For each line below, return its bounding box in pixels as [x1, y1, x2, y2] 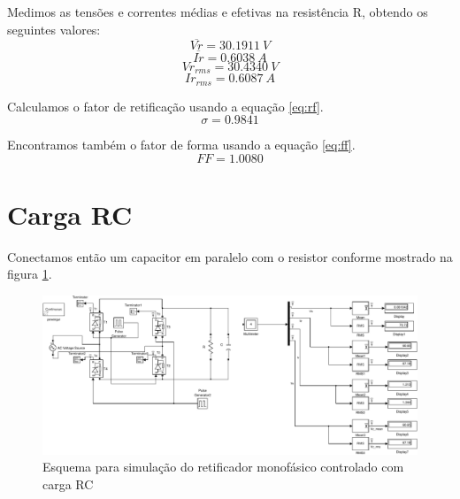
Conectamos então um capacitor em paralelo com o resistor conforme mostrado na [7, 247, 453, 265]
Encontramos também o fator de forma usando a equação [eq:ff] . [7, 135, 356, 154]
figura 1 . [7, 265, 52, 283]
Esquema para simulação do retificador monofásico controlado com [42, 457, 404, 476]
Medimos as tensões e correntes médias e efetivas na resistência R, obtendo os [7, 3, 428, 20]
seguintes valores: [7, 19, 101, 38]
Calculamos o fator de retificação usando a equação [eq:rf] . [7, 96, 324, 115]
